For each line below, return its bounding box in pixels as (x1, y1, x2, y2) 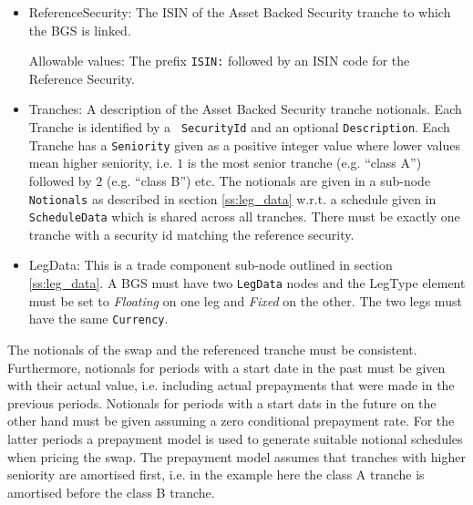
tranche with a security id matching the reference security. (28, 224, 355, 243)
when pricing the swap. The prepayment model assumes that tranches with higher (7, 447, 466, 466)
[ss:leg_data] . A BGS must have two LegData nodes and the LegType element (28, 273, 466, 293)
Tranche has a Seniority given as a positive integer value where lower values (28, 135, 460, 154)
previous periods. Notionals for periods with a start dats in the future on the (7, 393, 437, 412)
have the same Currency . (28, 309, 169, 328)
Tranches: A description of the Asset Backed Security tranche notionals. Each (28, 99, 462, 119)
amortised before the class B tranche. (7, 482, 215, 501)
